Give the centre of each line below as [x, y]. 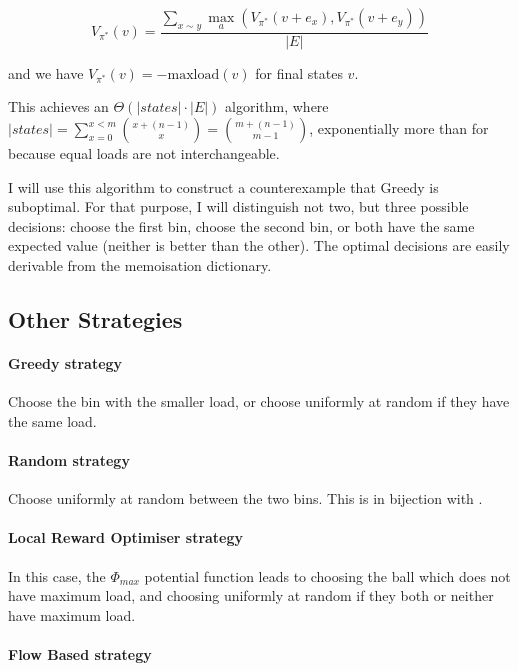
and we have [46, 72]
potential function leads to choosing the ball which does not [327, 575]
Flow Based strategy [80, 653]
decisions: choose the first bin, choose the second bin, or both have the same [241, 225]
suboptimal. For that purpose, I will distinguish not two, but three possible [238, 206]
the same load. [52, 420]
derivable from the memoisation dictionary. [140, 264]
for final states [299, 72]
